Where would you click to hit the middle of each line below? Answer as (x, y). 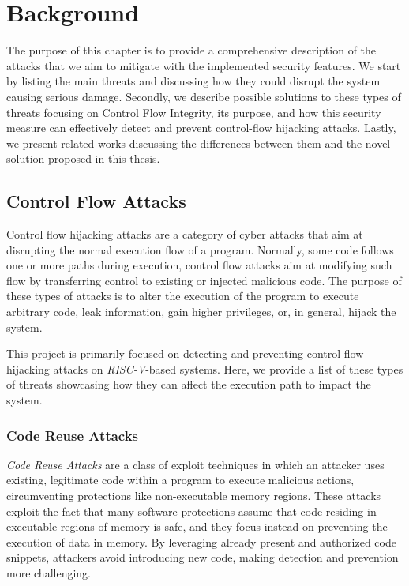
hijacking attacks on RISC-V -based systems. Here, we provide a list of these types (205, 368)
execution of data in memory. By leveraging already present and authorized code (201, 541)
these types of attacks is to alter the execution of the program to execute (183, 296)
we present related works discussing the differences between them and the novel (199, 143)
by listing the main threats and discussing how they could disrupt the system (193, 81)
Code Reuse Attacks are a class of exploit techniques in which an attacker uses (195, 464)
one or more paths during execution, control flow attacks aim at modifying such (199, 265)
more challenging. (49, 572)
